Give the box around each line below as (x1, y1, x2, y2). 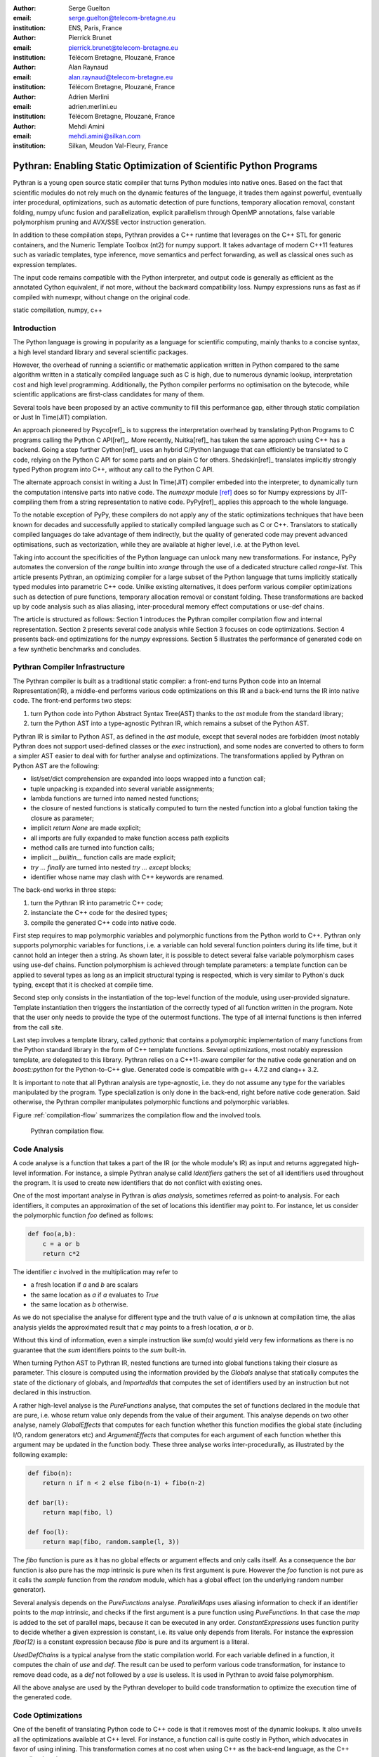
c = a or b (42, 1240, 80, 1247)
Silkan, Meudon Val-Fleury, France (68, 141, 168, 150)
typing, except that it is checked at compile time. (13, 980, 154, 989)
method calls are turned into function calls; (30, 843, 154, 852)
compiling (13, 498, 42, 506)
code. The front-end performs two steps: (13, 696, 132, 705)
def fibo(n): (27, 1469, 73, 1477)
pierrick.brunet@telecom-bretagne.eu (68, 43, 178, 52)
